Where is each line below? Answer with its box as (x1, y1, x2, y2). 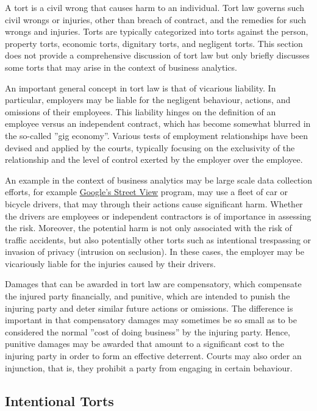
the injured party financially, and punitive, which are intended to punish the (5, 290, 290, 302)
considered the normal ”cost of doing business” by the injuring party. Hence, (5, 325, 291, 338)
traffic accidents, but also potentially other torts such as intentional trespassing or (5, 233, 312, 246)
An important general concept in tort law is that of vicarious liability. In (5, 81, 276, 94)
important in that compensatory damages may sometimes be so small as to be (5, 313, 297, 326)
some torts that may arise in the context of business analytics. (5, 60, 237, 73)
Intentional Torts (5, 391, 114, 410)
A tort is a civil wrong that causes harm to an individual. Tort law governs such (5, 1, 304, 13)
